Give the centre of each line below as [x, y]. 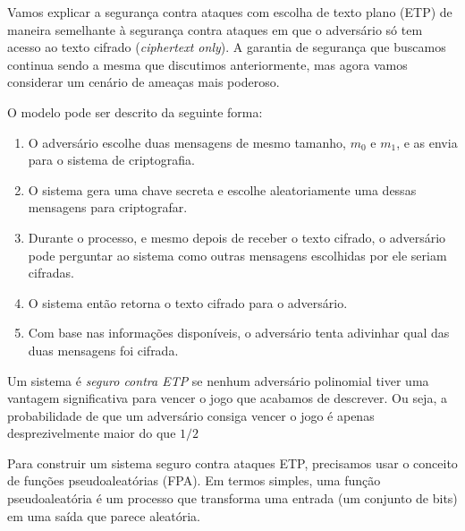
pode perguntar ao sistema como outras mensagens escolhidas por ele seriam [237, 255]
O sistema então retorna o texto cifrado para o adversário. [188, 302]
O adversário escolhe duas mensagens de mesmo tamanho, [187, 142]
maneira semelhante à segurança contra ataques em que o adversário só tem [215, 29]
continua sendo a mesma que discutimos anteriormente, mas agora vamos [207, 64]
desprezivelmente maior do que [92, 433]
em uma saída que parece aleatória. [104, 515]
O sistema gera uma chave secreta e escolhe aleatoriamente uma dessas [222, 189]
